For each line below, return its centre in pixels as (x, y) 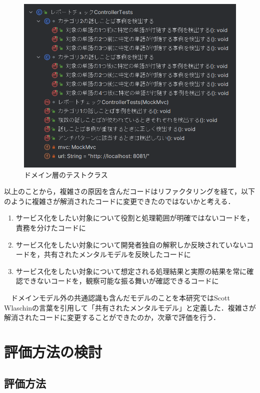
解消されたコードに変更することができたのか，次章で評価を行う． (112, 317)
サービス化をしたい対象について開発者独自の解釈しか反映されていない (131, 244)
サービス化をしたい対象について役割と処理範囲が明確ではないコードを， (135, 218)
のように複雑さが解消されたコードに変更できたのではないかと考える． (119, 201)
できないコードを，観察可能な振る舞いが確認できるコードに (121, 281)
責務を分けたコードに (51, 227)
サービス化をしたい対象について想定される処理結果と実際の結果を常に (131, 271)
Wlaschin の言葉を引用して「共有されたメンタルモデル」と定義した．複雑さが (130, 307)
